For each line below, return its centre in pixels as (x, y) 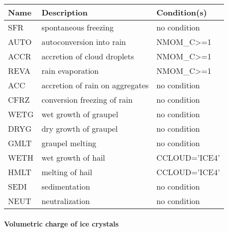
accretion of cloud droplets (88, 56)
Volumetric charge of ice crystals (61, 223)
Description (65, 12)
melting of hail (67, 172)
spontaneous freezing (78, 27)
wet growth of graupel (80, 114)
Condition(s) (182, 12)
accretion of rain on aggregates (95, 85)
